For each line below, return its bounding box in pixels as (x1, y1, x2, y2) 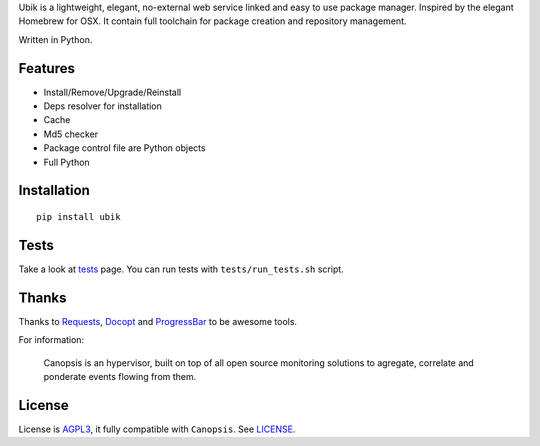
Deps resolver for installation (43, 100, 162, 112)
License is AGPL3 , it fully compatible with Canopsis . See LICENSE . (18, 423, 296, 435)
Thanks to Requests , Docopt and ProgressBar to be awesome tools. (18, 315, 298, 327)
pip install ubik (36, 211, 121, 223)
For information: (18, 334, 85, 346)
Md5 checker (43, 128, 99, 140)
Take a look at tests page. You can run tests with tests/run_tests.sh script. (18, 263, 344, 275)
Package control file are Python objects (43, 142, 206, 154)
